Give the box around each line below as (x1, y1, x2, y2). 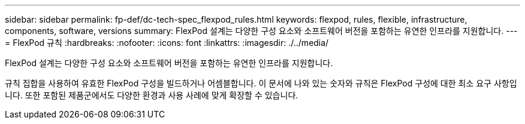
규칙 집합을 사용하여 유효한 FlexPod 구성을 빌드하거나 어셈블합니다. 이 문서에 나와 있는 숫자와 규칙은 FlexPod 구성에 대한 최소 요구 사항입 (5, 78, 517, 88)
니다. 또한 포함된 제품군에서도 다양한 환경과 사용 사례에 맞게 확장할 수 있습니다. (5, 90, 298, 100)
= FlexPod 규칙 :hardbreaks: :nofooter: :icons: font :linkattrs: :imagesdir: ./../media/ (5, 38, 329, 48)
